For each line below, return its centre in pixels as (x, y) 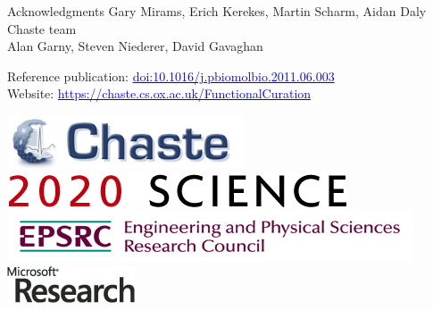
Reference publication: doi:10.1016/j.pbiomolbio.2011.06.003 (171, 75)
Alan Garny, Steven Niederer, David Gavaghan (135, 46)
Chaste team (42, 28)
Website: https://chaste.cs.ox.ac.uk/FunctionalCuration (159, 93)
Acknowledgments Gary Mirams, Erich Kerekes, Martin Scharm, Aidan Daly (217, 11)
